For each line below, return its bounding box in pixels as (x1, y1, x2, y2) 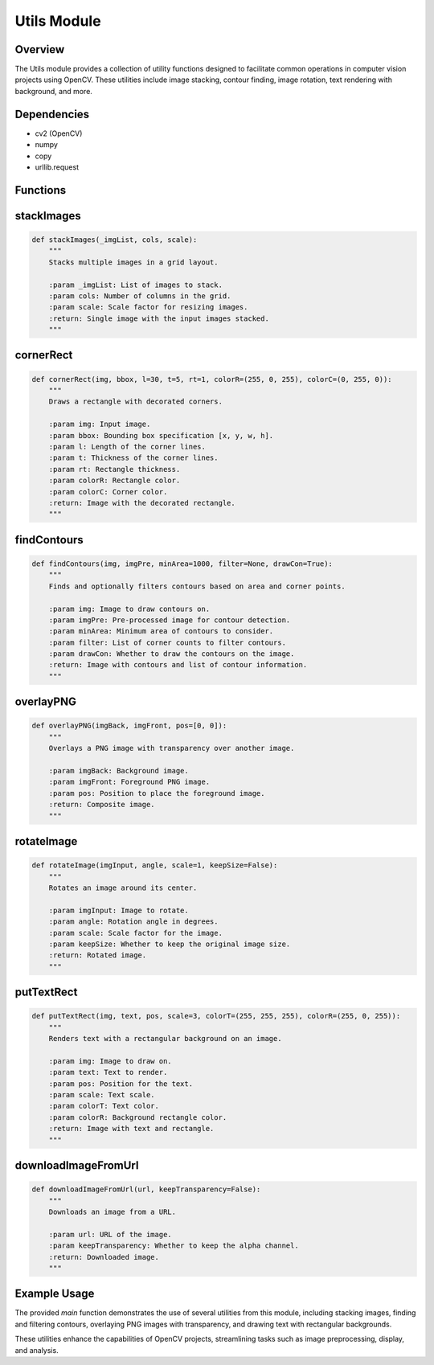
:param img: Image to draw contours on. (48, 604, 211, 613)
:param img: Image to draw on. (48, 1056, 172, 1065)
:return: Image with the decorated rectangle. (48, 498, 236, 507)
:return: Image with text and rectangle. (48, 1124, 215, 1133)
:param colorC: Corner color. (48, 487, 168, 496)
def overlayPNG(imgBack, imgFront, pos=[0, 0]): (31, 721, 227, 731)
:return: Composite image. (48, 800, 156, 810)
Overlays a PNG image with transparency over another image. (48, 744, 295, 753)
